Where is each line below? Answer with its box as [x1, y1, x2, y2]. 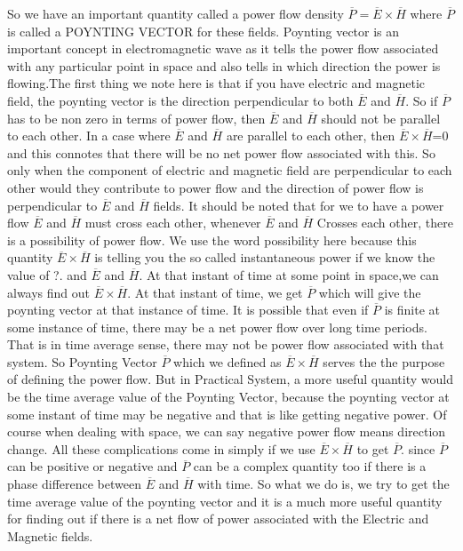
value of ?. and [7, 265, 87, 283]
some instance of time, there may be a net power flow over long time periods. [7, 317, 427, 336]
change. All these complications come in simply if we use [7, 439, 315, 458]
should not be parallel [321, 108, 441, 127]
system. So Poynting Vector [7, 352, 157, 371]
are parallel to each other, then [226, 126, 395, 145]
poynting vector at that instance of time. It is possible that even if [7, 300, 369, 319]
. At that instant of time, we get [127, 283, 303, 301]
